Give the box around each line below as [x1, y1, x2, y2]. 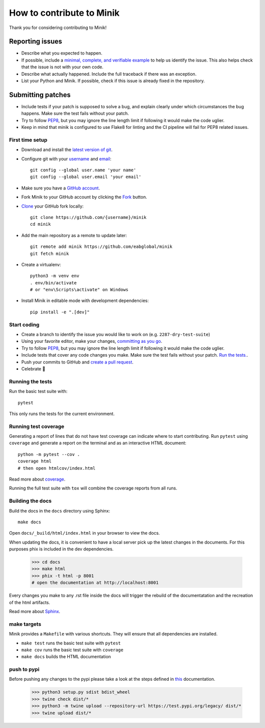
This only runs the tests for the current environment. [9, 411, 115, 417]
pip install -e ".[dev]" [30, 309, 90, 315]
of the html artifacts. [9, 599, 50, 605]
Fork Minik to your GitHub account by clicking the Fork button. [21, 194, 147, 200]
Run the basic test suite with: [9, 389, 68, 394]
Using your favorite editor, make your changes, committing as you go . [21, 338, 162, 344]
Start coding [9, 321, 40, 328]
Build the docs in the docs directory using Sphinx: [9, 508, 110, 514]
